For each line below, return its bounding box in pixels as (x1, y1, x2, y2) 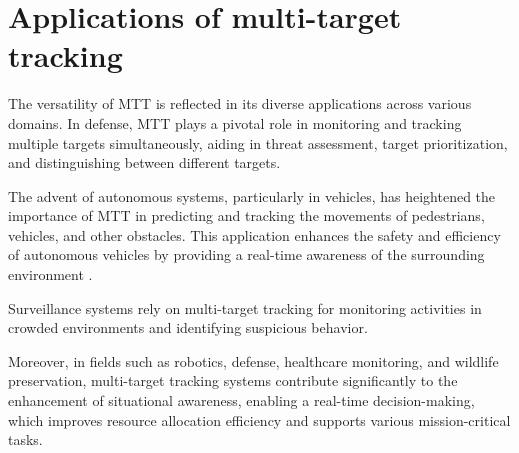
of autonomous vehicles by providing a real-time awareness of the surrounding (8, 244, 485, 265)
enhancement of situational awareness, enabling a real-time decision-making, (8, 390, 475, 411)
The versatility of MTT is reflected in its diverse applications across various (8, 93, 472, 114)
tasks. (8, 429, 43, 450)
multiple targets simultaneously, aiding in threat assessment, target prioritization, (8, 132, 508, 153)
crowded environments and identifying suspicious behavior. (8, 317, 368, 338)
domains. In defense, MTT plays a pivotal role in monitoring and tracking (8, 112, 462, 133)
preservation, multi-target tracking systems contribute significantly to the (8, 370, 458, 391)
